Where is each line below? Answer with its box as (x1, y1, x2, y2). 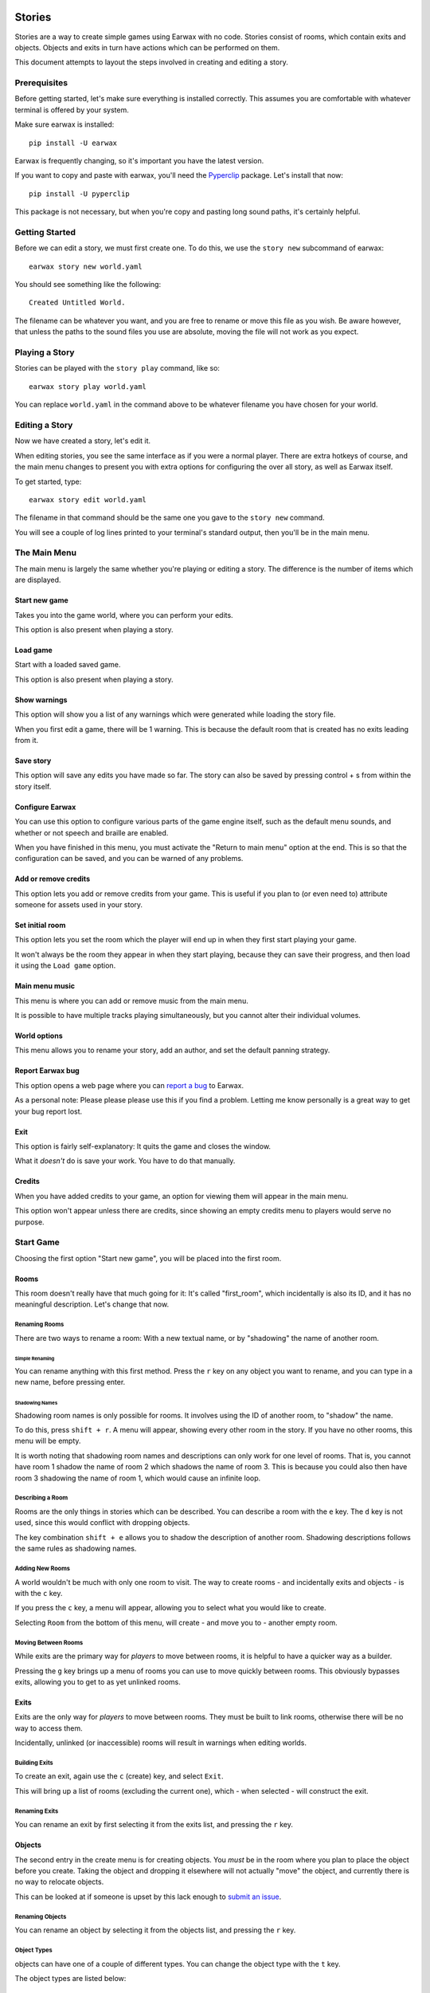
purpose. (14, 1217, 45, 1227)
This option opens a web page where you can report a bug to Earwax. (14, 1080, 244, 1090)
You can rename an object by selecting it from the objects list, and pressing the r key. (14, 1925, 296, 1935)
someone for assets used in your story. (14, 900, 143, 910)
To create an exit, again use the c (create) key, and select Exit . (14, 1771, 224, 1781)
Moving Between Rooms (14, 1638, 84, 1646)
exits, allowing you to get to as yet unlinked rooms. (14, 1677, 181, 1686)
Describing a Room (14, 1494, 68, 1502)
